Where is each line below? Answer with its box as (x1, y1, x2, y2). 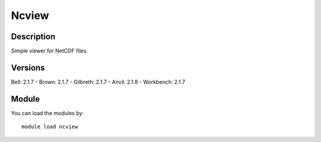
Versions (11, 62, 45, 72)
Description (11, 31, 56, 42)
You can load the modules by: (11, 109, 84, 116)
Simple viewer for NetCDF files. (11, 48, 89, 55)
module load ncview (21, 124, 78, 130)
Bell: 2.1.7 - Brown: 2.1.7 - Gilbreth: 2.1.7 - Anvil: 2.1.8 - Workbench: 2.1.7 (11, 78, 185, 86)
